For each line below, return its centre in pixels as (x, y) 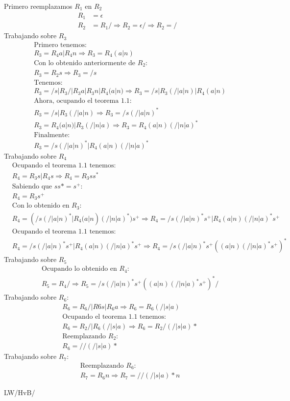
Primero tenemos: (60, 45)
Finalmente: (52, 135)
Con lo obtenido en (41, 206)
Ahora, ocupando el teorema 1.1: (83, 101)
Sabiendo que (32, 186)
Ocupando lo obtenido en (79, 269)
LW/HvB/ (20, 392)
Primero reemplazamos (38, 6)
